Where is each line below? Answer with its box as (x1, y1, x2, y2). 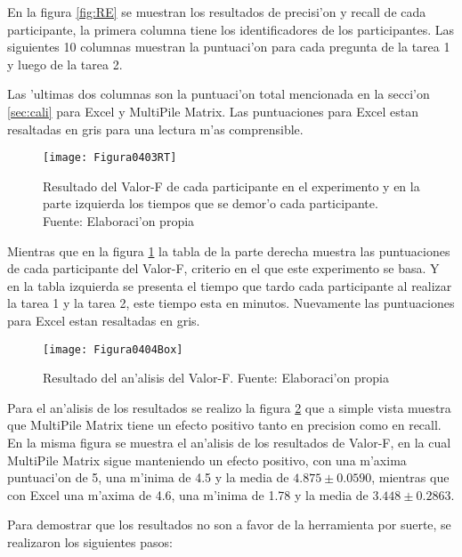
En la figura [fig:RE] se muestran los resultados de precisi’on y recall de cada (7, 3, 426, 20)
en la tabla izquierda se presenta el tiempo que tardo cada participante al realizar (7, 276, 452, 295)
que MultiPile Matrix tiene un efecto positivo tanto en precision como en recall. (7, 416, 442, 434)
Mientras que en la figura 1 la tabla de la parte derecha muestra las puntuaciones (7, 241, 450, 260)
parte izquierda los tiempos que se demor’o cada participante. (43, 194, 378, 213)
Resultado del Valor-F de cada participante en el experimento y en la (43, 176, 420, 195)
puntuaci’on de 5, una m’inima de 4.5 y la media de (7, 468, 289, 487)
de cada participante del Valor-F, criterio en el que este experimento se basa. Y (7, 259, 440, 278)
